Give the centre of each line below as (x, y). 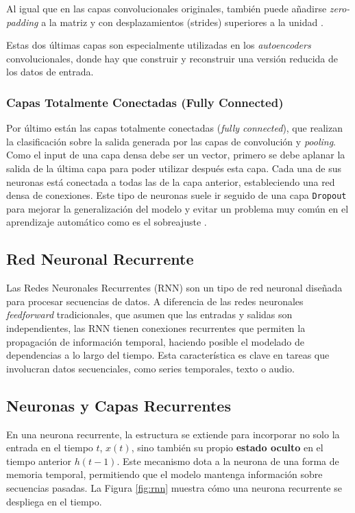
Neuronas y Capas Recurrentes (119, 405)
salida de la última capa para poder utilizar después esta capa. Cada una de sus (174, 168)
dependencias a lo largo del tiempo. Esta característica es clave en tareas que (168, 355)
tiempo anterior (39, 461)
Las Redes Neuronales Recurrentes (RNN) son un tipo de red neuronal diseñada (174, 288)
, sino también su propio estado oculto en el (227, 448)
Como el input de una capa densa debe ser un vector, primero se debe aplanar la (176, 155)
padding (22, 22)
